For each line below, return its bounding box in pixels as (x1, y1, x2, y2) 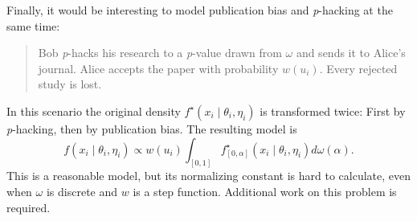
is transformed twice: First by (260, 102, 406, 119)
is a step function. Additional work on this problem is (133, 183, 397, 200)
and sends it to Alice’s (296, 44, 406, 61)
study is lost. (38, 76, 102, 92)
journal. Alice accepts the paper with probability (38, 59, 279, 76)
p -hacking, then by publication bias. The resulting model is (6, 120, 297, 137)
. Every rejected (319, 59, 398, 76)
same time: (6, 17, 60, 34)
